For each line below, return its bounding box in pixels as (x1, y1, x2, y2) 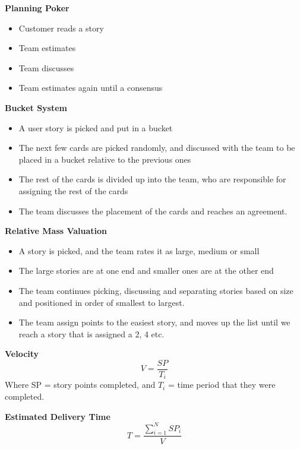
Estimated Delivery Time (5, 410, 110, 422)
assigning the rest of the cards (18, 184, 128, 197)
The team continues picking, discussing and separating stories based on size (18, 284, 293, 296)
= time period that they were (168, 378, 276, 391)
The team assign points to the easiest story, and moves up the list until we (18, 316, 290, 328)
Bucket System (5, 101, 67, 113)
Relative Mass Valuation (5, 224, 108, 237)
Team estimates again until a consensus (18, 81, 163, 94)
